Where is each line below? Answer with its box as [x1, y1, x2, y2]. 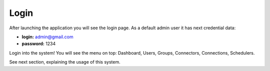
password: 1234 [21, 41, 56, 47]
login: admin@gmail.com [21, 34, 73, 40]
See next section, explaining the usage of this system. [9, 59, 120, 65]
